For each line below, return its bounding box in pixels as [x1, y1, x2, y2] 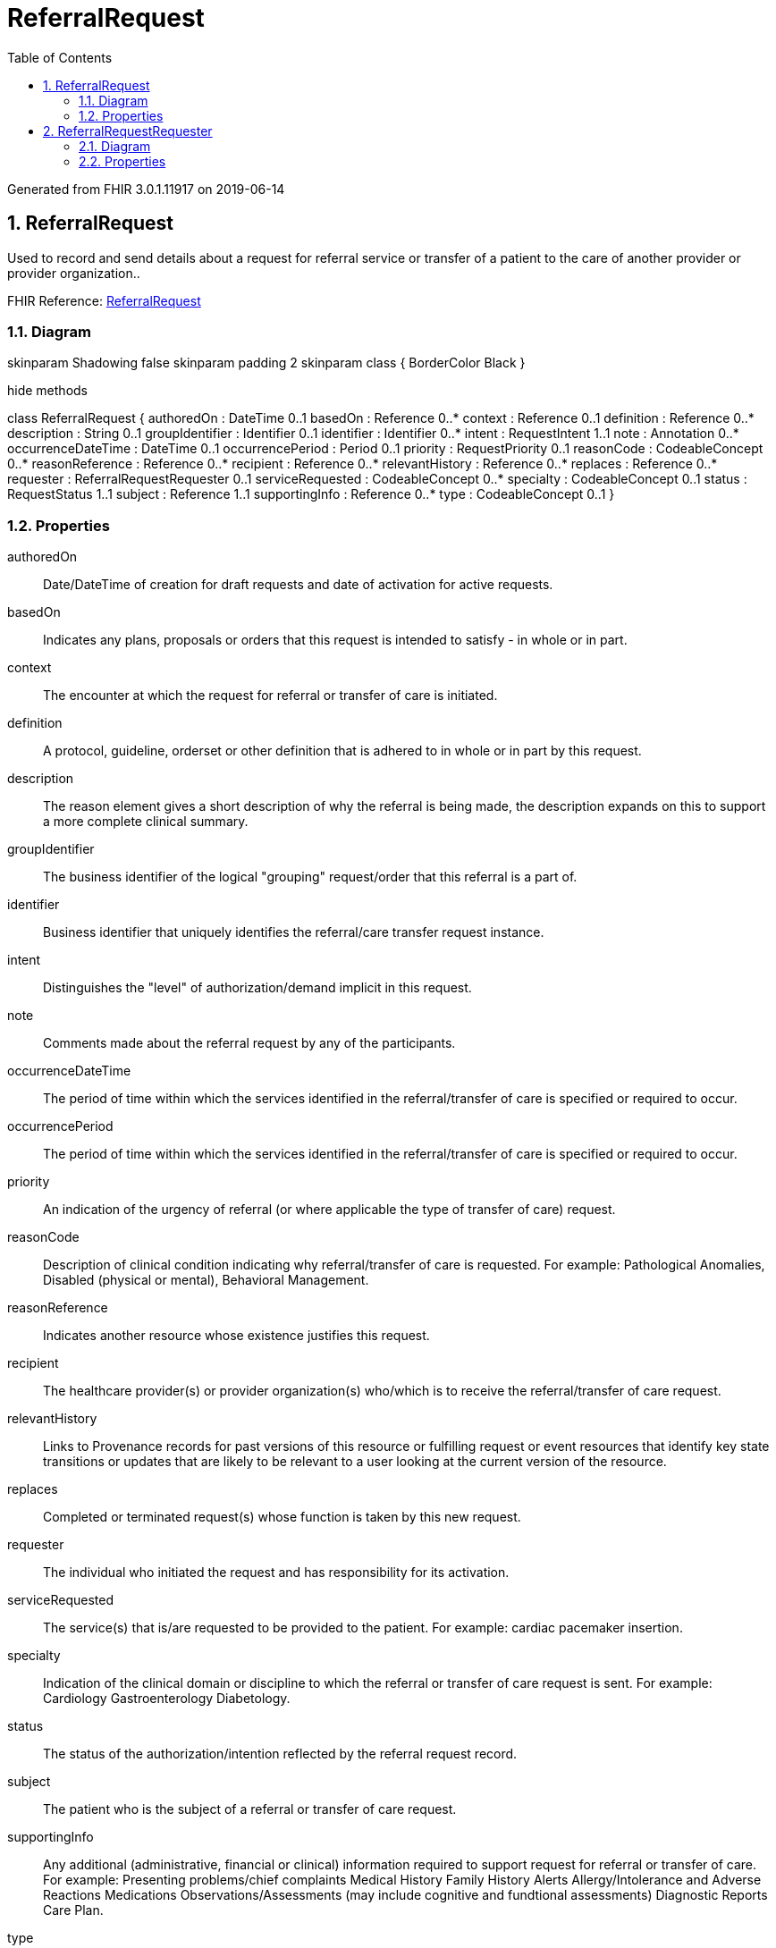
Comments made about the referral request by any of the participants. [43, 1035, 456, 1051]
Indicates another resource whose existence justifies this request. [43, 1328, 430, 1344]
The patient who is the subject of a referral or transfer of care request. [43, 1801, 457, 1817]
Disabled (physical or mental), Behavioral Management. [43, 1272, 369, 1288]
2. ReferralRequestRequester [43, 122, 213, 139]
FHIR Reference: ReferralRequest [7, 292, 201, 308]
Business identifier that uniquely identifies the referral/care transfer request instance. [43, 924, 544, 940]
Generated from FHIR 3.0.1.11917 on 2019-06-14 [7, 181, 285, 197]
